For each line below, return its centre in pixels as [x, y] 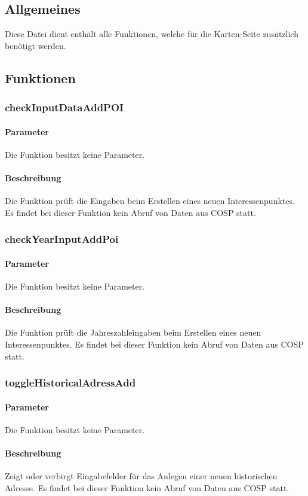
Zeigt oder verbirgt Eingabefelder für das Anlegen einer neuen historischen [141, 476]
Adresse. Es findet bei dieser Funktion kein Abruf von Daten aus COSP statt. [147, 487]
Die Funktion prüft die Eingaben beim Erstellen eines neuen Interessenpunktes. [150, 201]
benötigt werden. [36, 45]
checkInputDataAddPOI [64, 107]
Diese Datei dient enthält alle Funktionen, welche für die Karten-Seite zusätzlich [152, 34]
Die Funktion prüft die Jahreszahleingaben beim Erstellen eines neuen [133, 332]
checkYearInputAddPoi [62, 239]
